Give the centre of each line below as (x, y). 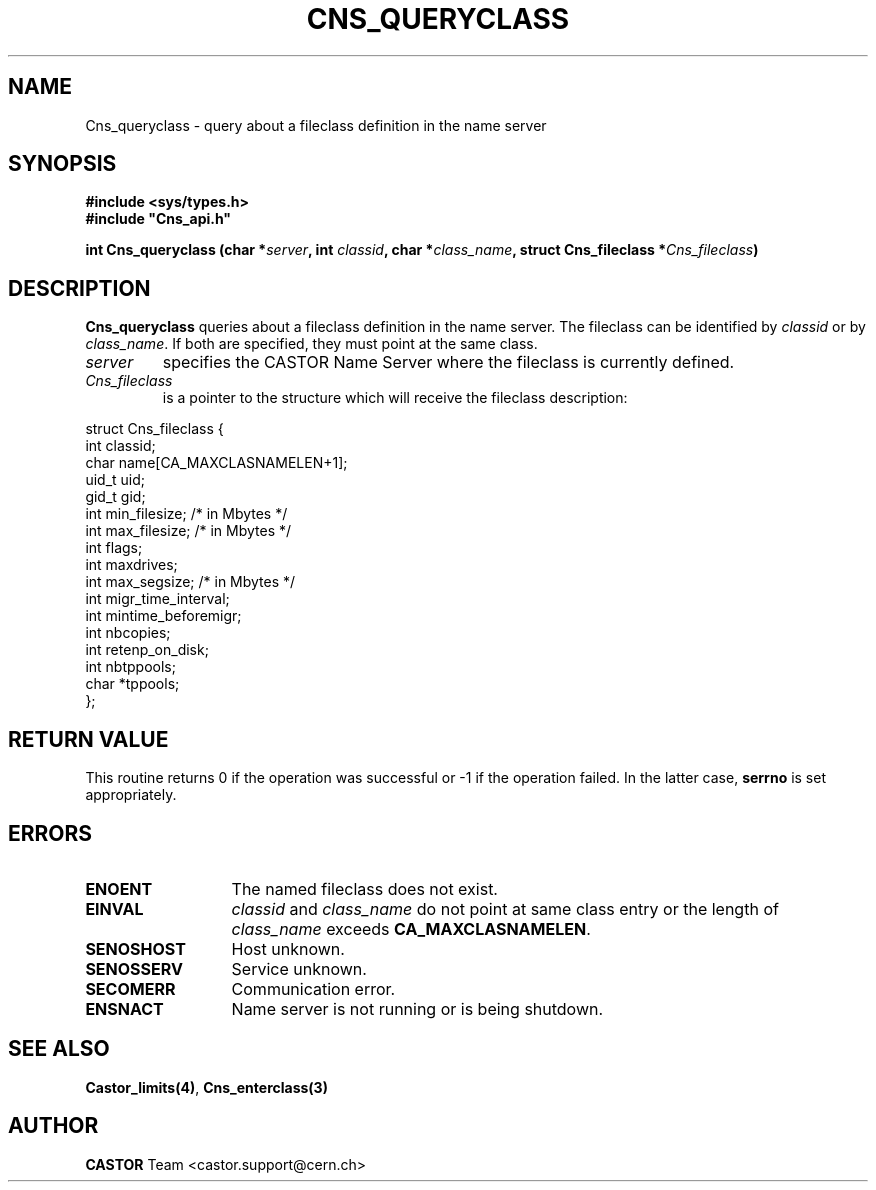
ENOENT (119, 888)
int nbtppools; (130, 667)
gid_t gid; (115, 497)
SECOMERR (130, 988)
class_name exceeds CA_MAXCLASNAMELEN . (411, 928)
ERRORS (50, 833)
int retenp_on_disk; (147, 650)
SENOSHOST (135, 948)
